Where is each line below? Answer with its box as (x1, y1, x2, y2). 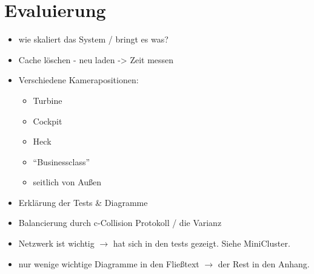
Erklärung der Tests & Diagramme (18, 196, 148, 208)
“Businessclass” (33, 155, 90, 168)
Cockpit (33, 114, 62, 127)
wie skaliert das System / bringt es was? (18, 33, 169, 46)
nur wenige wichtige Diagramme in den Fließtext (18, 257, 199, 270)
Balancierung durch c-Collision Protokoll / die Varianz (18, 216, 222, 229)
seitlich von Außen (33, 176, 102, 188)
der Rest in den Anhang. (218, 257, 310, 270)
